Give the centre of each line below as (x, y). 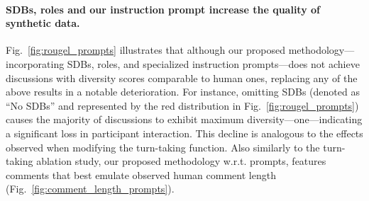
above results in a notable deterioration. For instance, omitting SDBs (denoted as (183, 92)
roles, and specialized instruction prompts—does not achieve (228, 63)
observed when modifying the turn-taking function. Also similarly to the (163, 147)
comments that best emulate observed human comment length (141, 174)
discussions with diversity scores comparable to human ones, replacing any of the (182, 77)
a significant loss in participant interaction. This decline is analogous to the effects (184, 133)
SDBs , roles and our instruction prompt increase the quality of (163, 9)
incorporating (35, 63)
